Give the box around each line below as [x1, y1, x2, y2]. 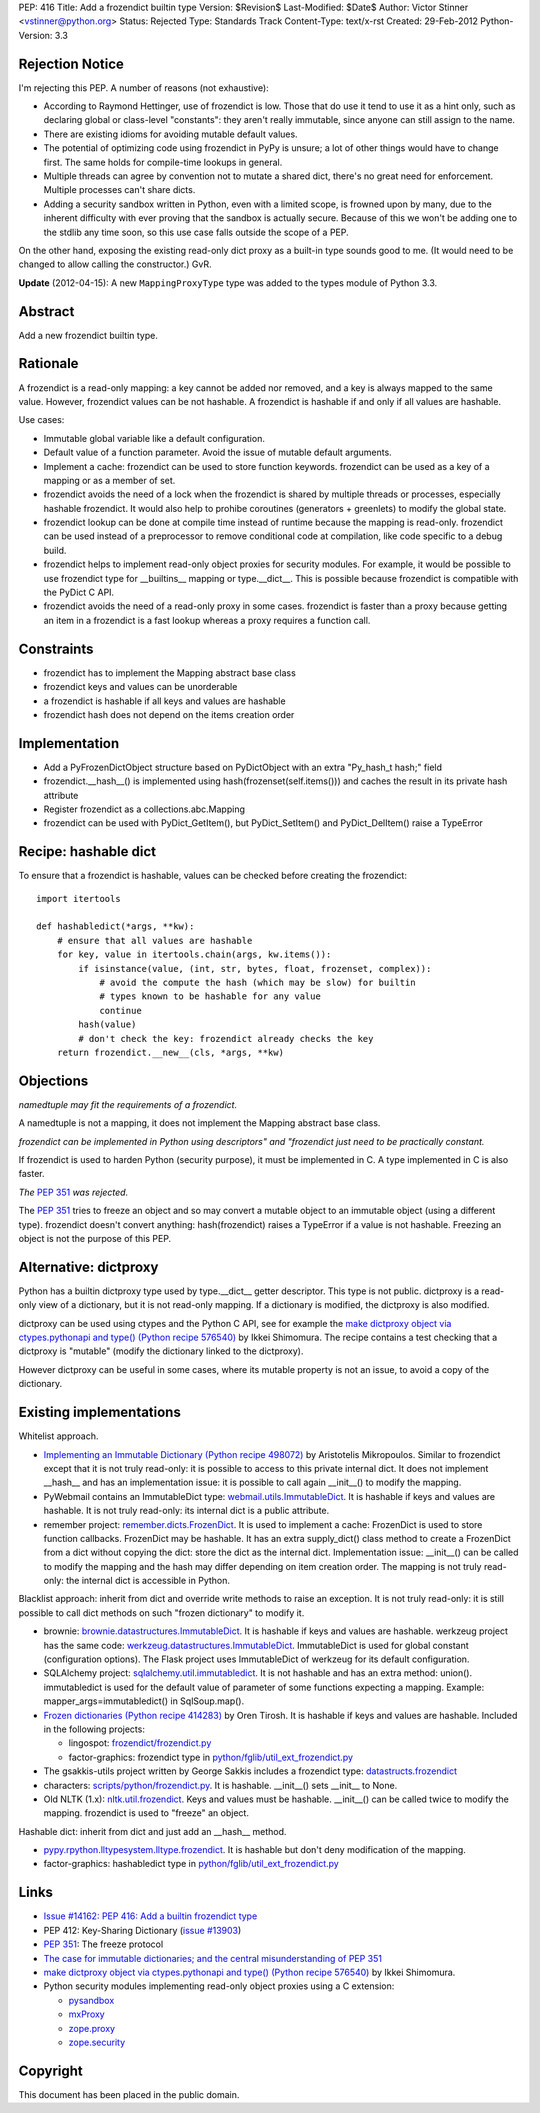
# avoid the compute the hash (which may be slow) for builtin [99, 977, 416, 989]
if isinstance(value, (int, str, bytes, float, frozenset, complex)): [78, 963, 432, 974]
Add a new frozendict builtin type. [18, 329, 159, 341]
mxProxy [68, 2008, 105, 2020]
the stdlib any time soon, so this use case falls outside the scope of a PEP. [43, 226, 349, 238]
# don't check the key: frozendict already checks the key [78, 1033, 374, 1044]
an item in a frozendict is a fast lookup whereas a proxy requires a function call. [43, 614, 371, 626]
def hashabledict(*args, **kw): [36, 921, 195, 932]
